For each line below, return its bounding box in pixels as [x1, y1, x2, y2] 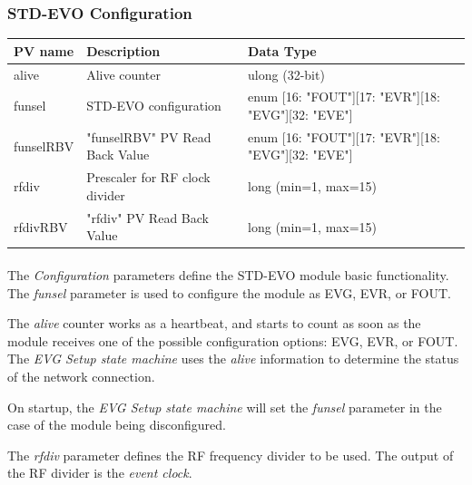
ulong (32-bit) [248, 64, 325, 83]
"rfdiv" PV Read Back [86, 208, 209, 227]
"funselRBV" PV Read [86, 127, 211, 146]
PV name [14, 41, 74, 60]
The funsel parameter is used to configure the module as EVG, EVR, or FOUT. [7, 283, 451, 302]
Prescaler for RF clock [86, 168, 211, 187]
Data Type [248, 41, 317, 60]
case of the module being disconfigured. [7, 415, 226, 434]
